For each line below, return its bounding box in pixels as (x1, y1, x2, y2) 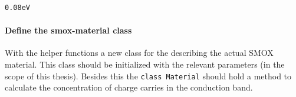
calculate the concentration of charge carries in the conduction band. (5, 81, 253, 93)
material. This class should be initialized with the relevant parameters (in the (5, 58, 285, 70)
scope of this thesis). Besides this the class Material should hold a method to (5, 69, 292, 82)
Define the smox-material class (5, 24, 132, 36)
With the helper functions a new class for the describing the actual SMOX (5, 46, 274, 59)
